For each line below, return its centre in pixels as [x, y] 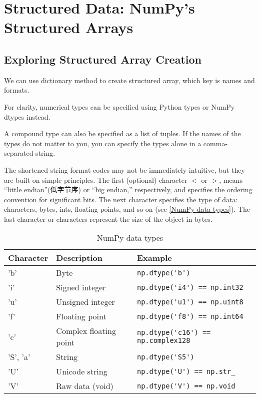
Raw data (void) [85, 386]
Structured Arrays [69, 27]
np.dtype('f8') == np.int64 [190, 316]
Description [79, 258]
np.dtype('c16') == [174, 333]
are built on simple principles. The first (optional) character [96, 179]
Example [154, 258]
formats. [17, 90]
